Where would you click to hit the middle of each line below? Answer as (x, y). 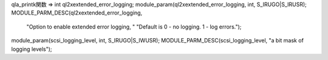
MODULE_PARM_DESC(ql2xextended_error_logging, (77, 13)
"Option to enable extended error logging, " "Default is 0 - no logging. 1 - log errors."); (134, 27)
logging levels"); (32, 49)
